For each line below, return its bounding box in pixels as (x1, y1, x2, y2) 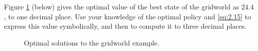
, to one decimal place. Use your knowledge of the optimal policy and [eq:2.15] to (4, 11, 251, 21)
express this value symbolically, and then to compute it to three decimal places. (4, 21, 247, 31)
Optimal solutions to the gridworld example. (24, 37, 159, 48)
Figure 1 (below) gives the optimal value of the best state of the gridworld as (4, 1, 239, 11)
